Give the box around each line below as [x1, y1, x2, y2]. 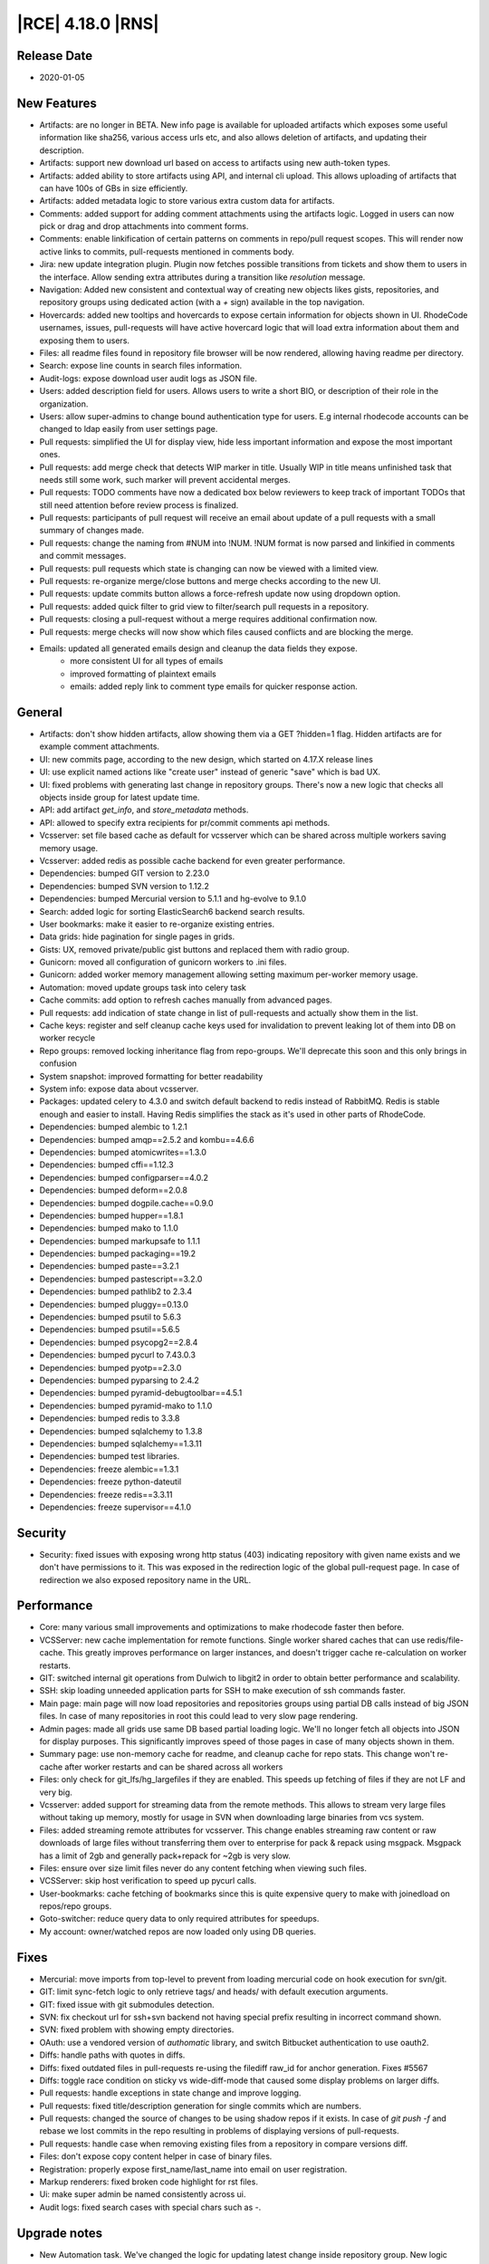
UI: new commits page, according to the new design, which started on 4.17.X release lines [39, 753, 373, 764]
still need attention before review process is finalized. [39, 499, 239, 511]
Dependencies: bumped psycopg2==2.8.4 [39, 1337, 198, 1348]
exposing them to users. [39, 335, 130, 346]
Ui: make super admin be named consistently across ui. [39, 2189, 246, 2200]
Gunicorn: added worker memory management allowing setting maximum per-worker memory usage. [39, 969, 418, 980]
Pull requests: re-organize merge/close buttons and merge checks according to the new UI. [39, 576, 381, 587]
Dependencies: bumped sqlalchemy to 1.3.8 [39, 1425, 203, 1436]
